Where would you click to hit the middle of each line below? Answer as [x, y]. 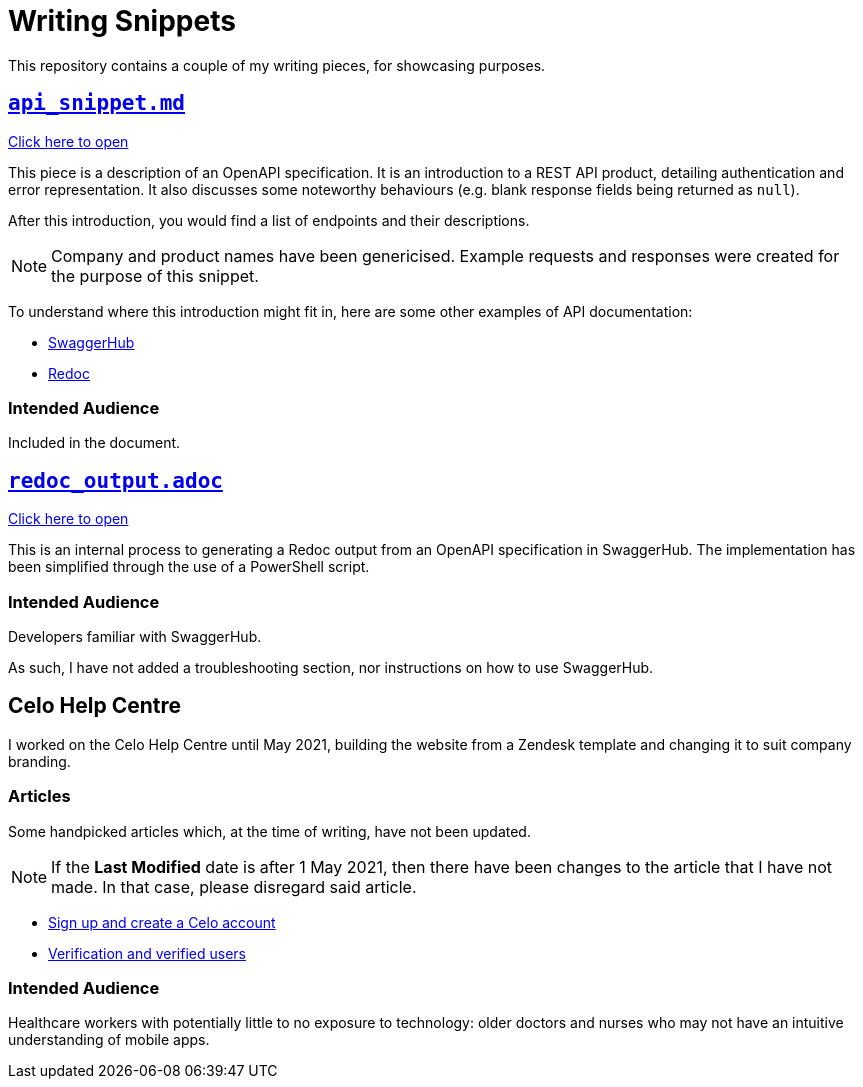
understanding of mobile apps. [109, 1040]
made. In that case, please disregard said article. [234, 886]
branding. [39, 761]
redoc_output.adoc [115, 480]
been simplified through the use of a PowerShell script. [189, 567]
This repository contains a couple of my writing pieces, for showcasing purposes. [277, 65]
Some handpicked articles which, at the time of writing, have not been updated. [269, 831]
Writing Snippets [122, 21]
